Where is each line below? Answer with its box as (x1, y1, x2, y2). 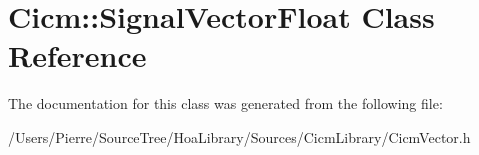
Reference (8, 35, 147, 76)
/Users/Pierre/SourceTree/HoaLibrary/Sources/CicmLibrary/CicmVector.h (8, 126, 471, 147)
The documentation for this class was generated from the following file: (8, 93, 443, 114)
